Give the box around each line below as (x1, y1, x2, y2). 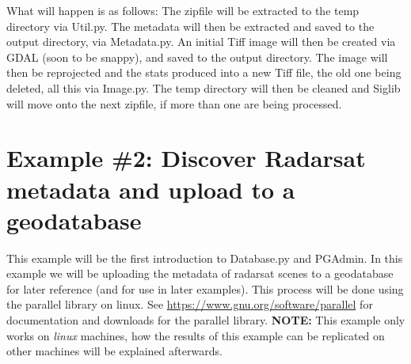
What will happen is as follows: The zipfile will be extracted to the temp (6, 2, 360, 18)
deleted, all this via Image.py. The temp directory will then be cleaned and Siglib (6, 79, 401, 96)
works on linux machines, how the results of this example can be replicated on (6, 327, 385, 343)
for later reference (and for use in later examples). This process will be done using (6, 280, 404, 297)
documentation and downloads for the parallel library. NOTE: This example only (6, 312, 405, 328)
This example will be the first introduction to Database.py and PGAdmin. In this (6, 249, 403, 266)
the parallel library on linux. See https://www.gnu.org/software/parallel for (6, 296, 373, 313)
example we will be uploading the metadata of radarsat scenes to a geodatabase (6, 265, 394, 282)
